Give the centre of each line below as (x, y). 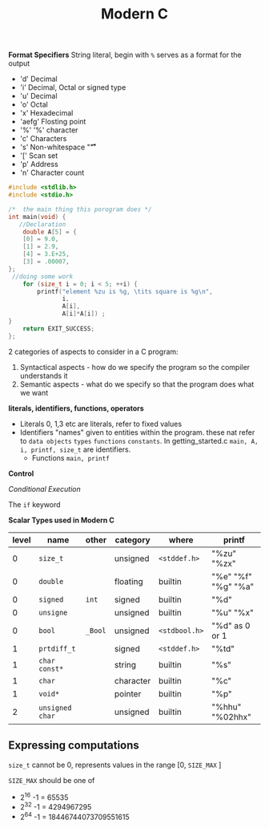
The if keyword (35, 504)
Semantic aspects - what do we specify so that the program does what (137, 384)
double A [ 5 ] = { (50, 232)
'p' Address (39, 164)
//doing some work (42, 276)
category (132, 540)
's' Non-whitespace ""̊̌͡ (57, 147)
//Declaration (42, 224)
